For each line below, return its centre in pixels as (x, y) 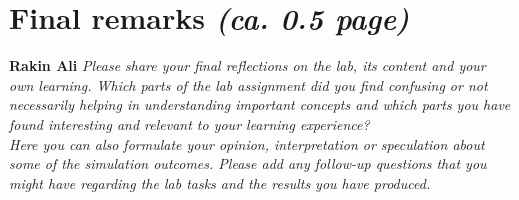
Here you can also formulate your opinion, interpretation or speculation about (247, 143)
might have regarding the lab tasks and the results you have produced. (220, 182)
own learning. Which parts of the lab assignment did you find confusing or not (248, 84)
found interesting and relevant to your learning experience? (189, 123)
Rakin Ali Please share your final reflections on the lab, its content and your (247, 65)
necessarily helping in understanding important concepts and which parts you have (260, 104)
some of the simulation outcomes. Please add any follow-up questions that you (248, 163)
